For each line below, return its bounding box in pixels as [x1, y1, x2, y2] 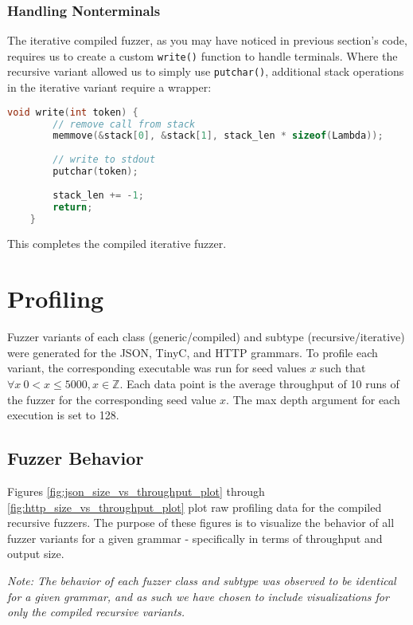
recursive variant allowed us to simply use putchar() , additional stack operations [7, 63, 404, 80]
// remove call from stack [53, 118, 196, 130]
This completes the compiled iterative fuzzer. [7, 235, 227, 252]
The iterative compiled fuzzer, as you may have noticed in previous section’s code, [7, 32, 407, 49]
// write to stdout [53, 154, 156, 166]
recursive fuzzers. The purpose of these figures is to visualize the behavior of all [7, 514, 395, 531]
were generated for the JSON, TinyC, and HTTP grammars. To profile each [7, 344, 378, 360]
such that [320, 360, 366, 376]
